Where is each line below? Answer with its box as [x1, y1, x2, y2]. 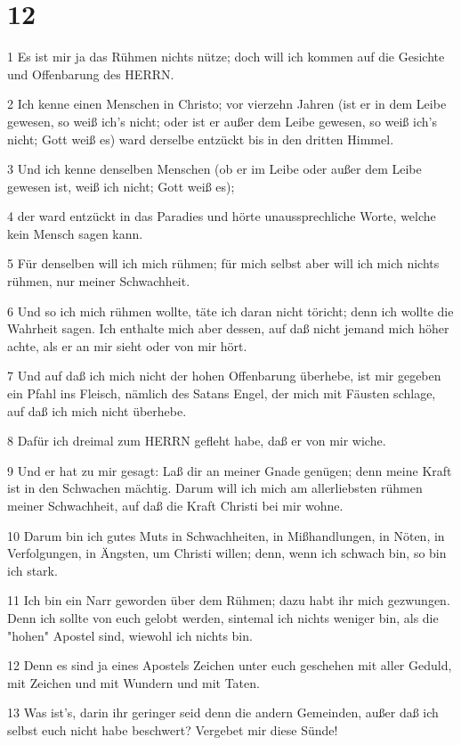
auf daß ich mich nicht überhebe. [7, 401, 187, 420]
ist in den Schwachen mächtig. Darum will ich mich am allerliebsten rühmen [7, 479, 423, 497]
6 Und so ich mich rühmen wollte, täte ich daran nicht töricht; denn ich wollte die [7, 301, 454, 320]
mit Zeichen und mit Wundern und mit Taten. [7, 673, 260, 692]
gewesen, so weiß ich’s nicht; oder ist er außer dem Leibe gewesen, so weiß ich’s [7, 111, 437, 130]
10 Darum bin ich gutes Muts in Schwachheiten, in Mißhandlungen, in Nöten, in [7, 526, 445, 544]
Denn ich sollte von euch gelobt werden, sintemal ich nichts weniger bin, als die [7, 608, 439, 626]
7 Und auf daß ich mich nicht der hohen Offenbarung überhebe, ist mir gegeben [7, 366, 441, 385]
